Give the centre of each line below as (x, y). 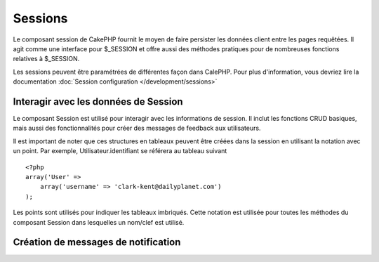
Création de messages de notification (97, 242)
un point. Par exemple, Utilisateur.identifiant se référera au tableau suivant (120, 151)
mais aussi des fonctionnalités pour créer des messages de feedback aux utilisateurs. (137, 128)
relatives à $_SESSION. (46, 59)
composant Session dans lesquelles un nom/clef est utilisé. (99, 222)
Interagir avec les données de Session (98, 101)
